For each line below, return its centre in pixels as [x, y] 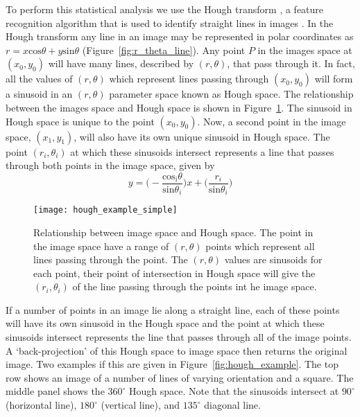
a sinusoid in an [39, 94]
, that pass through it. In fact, [291, 63]
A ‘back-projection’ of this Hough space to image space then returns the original [177, 350]
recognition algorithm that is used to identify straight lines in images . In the [170, 23]
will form [334, 79]
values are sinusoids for [273, 259]
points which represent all [260, 246]
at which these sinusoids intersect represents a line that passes [202, 151]
